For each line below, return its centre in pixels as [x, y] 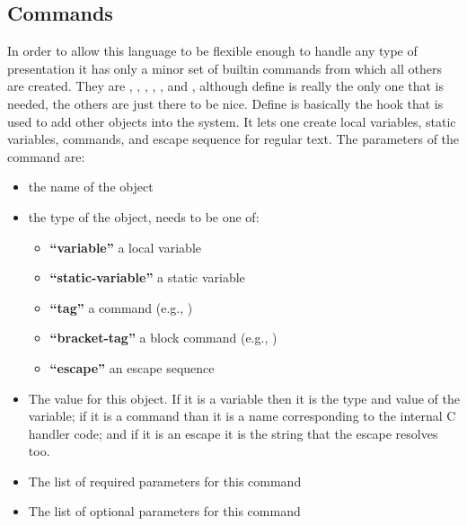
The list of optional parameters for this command [164, 511]
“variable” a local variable [125, 247]
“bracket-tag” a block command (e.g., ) [163, 338]
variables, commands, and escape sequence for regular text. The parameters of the [233, 139]
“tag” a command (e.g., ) [121, 307]
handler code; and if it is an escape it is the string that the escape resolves [233, 433]
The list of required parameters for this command [165, 481]
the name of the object [91, 187]
